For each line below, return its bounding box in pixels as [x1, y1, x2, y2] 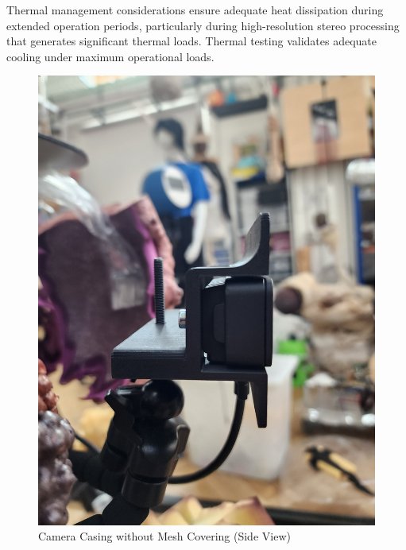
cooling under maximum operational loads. [6, 48, 215, 64]
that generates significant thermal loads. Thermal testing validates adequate [6, 33, 377, 49]
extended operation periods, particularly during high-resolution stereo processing [6, 17, 400, 33]
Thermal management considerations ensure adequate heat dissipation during [6, 2, 384, 17]
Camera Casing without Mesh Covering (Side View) [38, 528, 291, 544]
